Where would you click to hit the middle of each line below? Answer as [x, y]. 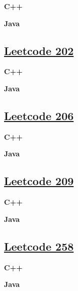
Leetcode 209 [39, 181]
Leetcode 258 [39, 246]
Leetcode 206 [39, 115]
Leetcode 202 [39, 50]
